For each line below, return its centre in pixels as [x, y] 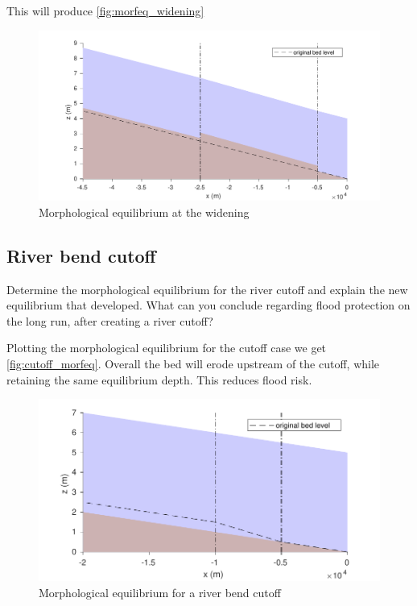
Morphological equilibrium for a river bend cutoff [160, 593]
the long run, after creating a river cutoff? [110, 320]
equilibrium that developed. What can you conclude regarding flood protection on [208, 305]
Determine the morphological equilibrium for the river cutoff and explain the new [207, 289]
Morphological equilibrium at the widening [144, 212]
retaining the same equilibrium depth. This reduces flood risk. [159, 379]
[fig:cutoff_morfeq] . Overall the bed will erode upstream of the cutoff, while [193, 363]
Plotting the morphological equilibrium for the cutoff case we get [167, 348]
